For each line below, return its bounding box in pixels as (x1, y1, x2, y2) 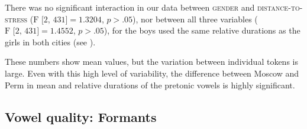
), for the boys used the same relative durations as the (104, 24, 300, 37)
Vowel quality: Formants (5, 107, 157, 125)
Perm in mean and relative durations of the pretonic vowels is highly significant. (5, 78, 295, 91)
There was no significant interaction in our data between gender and (5, 1, 255, 13)
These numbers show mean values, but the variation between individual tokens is (5, 55, 298, 68)
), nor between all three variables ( (133, 12, 258, 25)
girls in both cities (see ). (5, 35, 96, 48)
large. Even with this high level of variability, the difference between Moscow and (5, 67, 299, 79)
